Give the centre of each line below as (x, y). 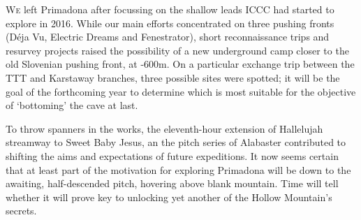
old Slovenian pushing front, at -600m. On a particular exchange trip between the (180, 64)
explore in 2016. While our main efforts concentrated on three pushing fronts (170, 23)
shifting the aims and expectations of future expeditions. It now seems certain (172, 155)
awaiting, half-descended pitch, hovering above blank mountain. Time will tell (172, 183)
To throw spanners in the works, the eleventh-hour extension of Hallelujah (164, 128)
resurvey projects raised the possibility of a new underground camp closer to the (177, 50)
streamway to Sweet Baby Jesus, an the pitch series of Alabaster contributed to (176, 142)
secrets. (21, 211)
